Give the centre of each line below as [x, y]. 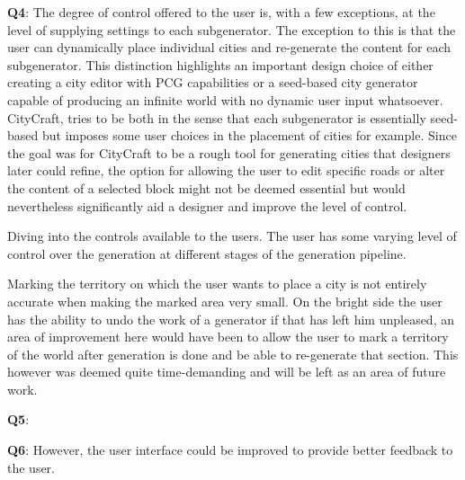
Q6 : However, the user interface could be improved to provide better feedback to [230, 450]
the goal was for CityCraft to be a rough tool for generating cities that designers [229, 152]
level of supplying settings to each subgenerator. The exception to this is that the [232, 29]
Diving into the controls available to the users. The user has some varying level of [232, 236]
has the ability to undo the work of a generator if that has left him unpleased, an [231, 319]
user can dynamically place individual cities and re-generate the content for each [229, 47]
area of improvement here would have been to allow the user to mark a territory [228, 337]
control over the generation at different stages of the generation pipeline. [207, 253]
